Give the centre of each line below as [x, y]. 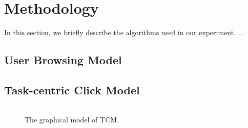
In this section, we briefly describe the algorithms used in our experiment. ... [124, 32]
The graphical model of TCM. [72, 119]
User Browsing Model [63, 60]
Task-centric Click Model [72, 89]
